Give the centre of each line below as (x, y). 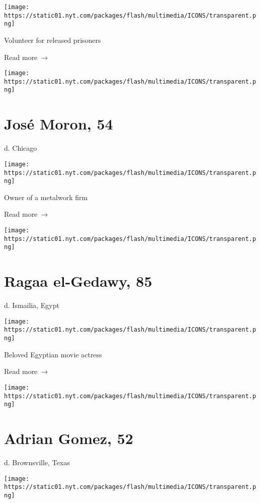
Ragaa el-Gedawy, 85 (78, 281)
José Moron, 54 (59, 124)
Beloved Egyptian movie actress (53, 354)
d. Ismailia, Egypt (32, 305)
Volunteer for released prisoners (53, 40)
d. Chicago (21, 148)
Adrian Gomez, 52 (69, 438)
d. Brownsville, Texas (37, 462)
